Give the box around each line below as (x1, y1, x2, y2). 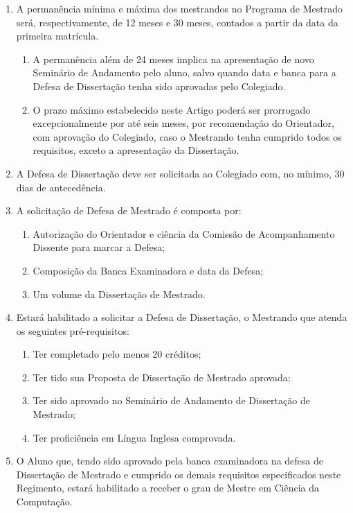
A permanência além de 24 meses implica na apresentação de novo (33, 51, 314, 66)
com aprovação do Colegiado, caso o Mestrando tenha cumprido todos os (33, 129, 342, 144)
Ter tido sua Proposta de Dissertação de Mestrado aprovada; (33, 369, 291, 384)
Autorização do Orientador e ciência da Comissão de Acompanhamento (33, 226, 335, 241)
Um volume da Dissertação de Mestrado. (33, 286, 206, 301)
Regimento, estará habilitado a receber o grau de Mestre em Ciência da (16, 480, 320, 495)
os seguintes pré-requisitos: (16, 323, 129, 338)
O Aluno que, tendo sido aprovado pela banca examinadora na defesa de (16, 453, 323, 468)
